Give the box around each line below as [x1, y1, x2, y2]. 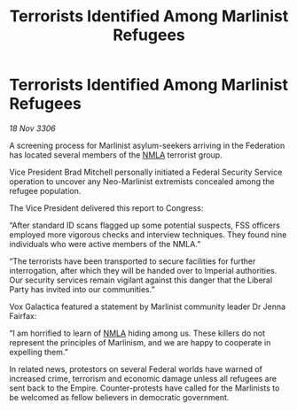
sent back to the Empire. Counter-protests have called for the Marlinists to [9, 383, 280, 393]
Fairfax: [9, 310, 37, 321]
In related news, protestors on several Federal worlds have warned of [9, 363, 263, 374]
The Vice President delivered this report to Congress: [9, 202, 204, 213]
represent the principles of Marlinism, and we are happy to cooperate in [9, 337, 271, 347]
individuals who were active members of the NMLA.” [9, 238, 201, 249]
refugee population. [9, 185, 82, 196]
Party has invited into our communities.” [9, 283, 155, 294]
